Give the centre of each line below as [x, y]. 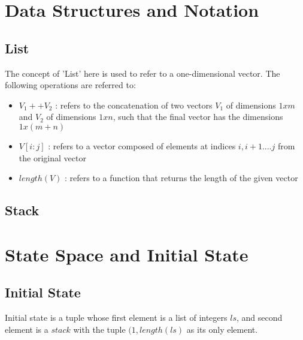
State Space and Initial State [127, 254]
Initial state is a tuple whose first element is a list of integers [116, 318]
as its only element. [222, 329]
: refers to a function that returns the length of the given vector [181, 178]
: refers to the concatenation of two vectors [134, 105]
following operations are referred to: [70, 85]
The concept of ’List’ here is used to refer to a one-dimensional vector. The [143, 73]
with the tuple [99, 329]
